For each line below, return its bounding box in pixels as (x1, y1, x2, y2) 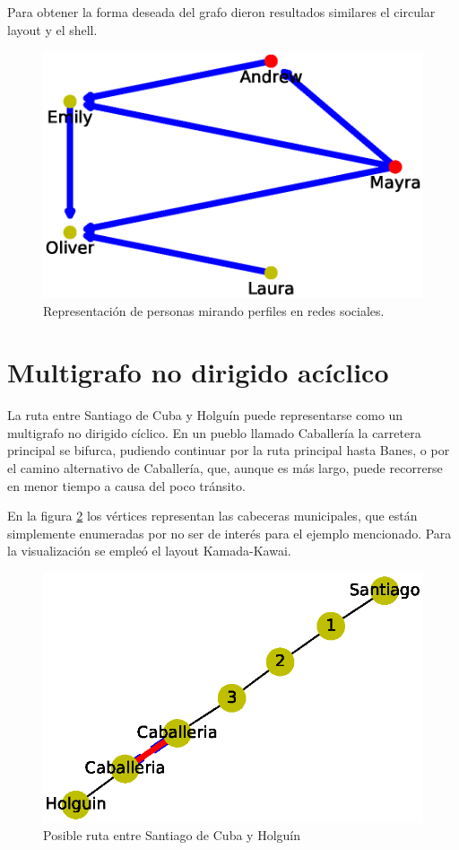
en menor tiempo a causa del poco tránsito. (7, 476, 246, 495)
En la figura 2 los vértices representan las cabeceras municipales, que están (7, 506, 418, 525)
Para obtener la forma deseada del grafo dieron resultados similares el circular (7, 3, 436, 21)
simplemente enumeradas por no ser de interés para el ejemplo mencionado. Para (7, 523, 452, 542)
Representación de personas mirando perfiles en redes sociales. (43, 301, 385, 320)
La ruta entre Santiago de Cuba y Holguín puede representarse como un (7, 406, 403, 425)
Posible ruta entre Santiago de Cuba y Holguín (43, 826, 300, 845)
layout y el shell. (7, 20, 98, 39)
